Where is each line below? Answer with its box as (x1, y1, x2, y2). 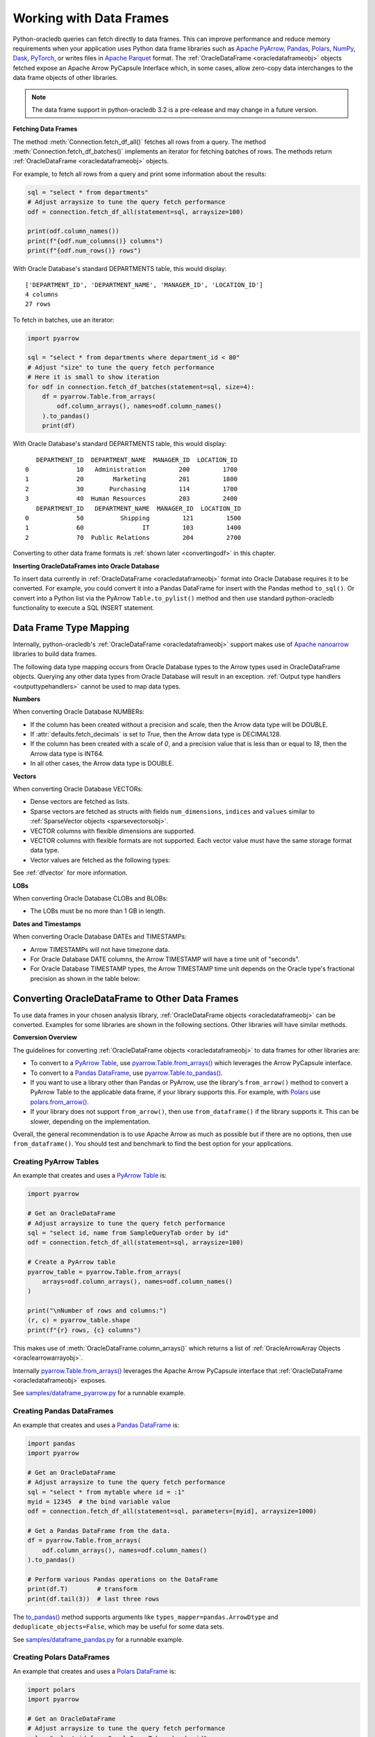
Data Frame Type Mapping (12, 622, 130, 634)
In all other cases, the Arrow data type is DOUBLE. (30, 759, 174, 768)
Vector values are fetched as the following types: (30, 855, 171, 864)
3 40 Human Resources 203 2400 (25, 495, 237, 503)
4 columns (25, 290, 58, 298)
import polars (27, 1686, 76, 1693)
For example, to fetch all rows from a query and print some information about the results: (12, 170, 267, 178)
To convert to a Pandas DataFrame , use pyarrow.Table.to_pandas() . (30, 1069, 223, 1077)
